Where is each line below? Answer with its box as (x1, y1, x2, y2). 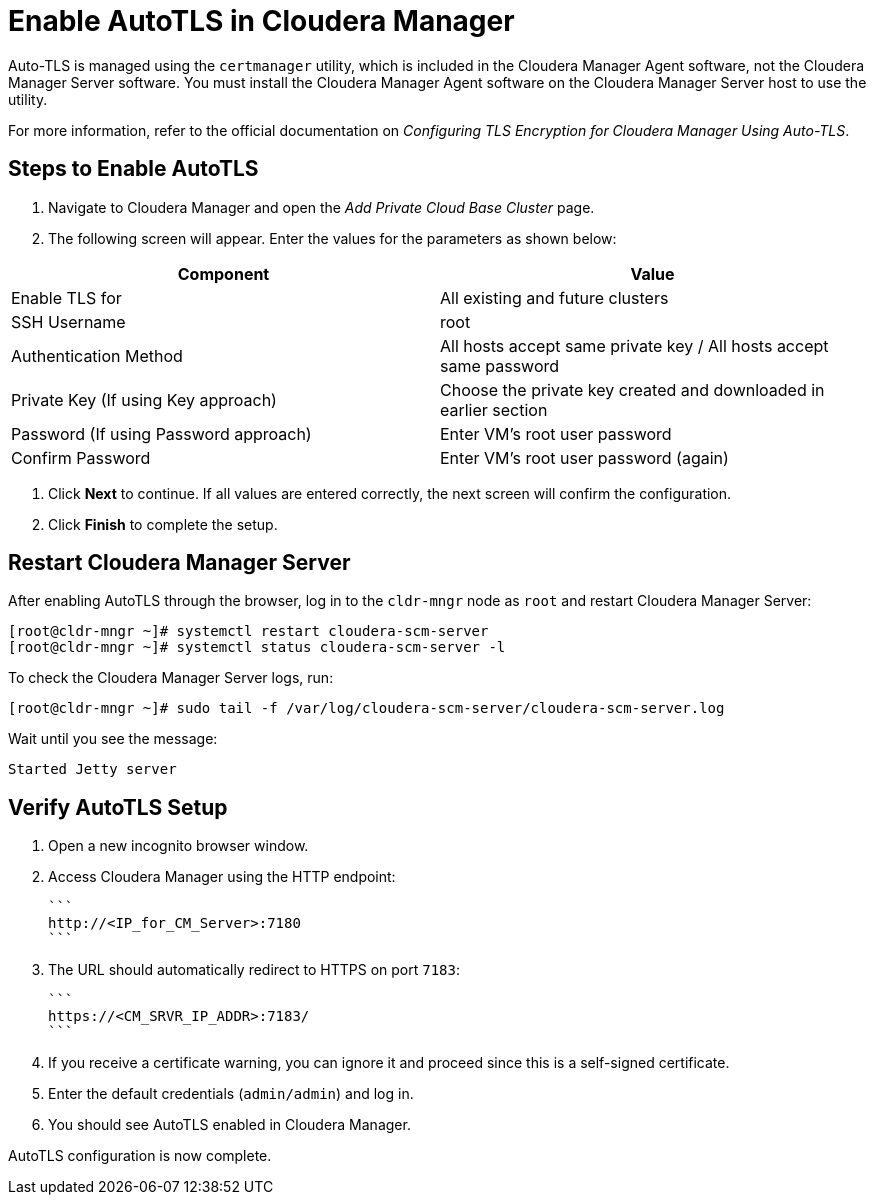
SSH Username (11, 311, 126, 332)
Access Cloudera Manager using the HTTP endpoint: (48, 868, 396, 886)
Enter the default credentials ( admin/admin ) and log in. (48, 1085, 414, 1103)
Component (177, 263, 270, 284)
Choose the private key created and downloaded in (440, 379, 825, 400)
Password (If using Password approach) (11, 423, 312, 444)
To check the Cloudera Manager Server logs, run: (8, 669, 334, 687)
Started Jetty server (8, 761, 177, 778)
